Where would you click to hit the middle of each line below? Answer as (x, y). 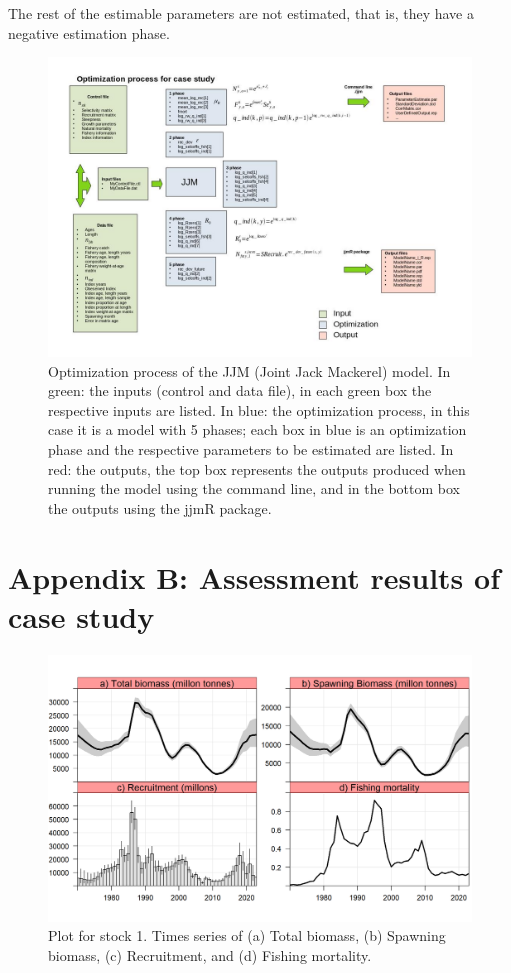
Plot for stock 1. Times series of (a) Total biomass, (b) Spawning (247, 935)
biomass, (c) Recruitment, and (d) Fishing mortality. (210, 954)
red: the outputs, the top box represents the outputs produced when (257, 468)
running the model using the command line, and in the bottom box (254, 488)
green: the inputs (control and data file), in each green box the (240, 390)
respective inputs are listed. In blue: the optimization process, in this (259, 409)
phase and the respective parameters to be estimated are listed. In (251, 448)
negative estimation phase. (89, 32)
